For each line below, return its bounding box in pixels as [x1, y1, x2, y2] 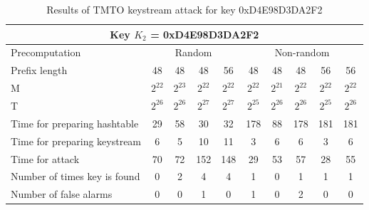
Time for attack [11, 151, 80, 166]
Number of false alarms [11, 187, 113, 201]
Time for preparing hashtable [11, 115, 139, 130]
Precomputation [11, 45, 81, 60]
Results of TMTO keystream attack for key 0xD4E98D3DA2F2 [46, 2, 323, 16]
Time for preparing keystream [11, 133, 142, 148]
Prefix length [11, 63, 68, 78]
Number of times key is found [11, 169, 140, 184]
